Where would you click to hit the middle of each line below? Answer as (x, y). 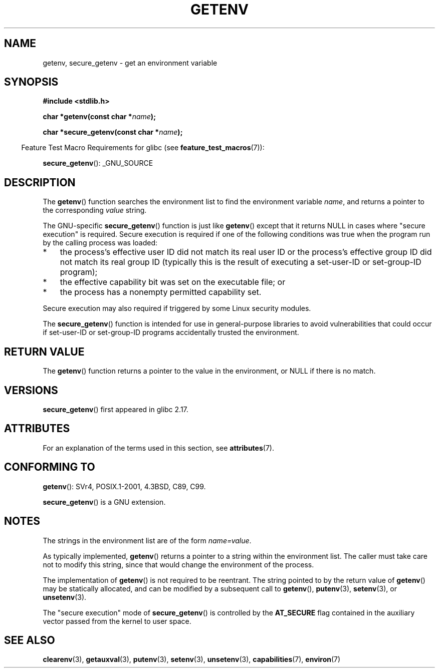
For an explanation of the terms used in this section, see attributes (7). (158, 448)
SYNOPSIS (31, 82)
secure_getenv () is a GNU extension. (104, 502)
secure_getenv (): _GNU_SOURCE (98, 163)
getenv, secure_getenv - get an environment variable (130, 63)
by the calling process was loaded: (100, 243)
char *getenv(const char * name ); (99, 117)
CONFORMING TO (50, 467)
